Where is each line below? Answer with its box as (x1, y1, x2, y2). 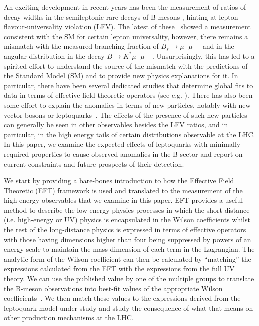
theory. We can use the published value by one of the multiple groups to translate (4, 273, 254, 284)
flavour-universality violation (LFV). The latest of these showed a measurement (4, 21, 251, 32)
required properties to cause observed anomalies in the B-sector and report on (4, 148, 243, 159)
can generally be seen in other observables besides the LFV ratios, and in (4, 119, 228, 130)
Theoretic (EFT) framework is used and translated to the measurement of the (4, 185, 243, 195)
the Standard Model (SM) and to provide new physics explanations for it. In (4, 70, 238, 81)
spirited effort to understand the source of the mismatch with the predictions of (4, 60, 248, 71)
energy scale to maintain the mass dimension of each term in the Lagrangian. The (4, 244, 255, 254)
